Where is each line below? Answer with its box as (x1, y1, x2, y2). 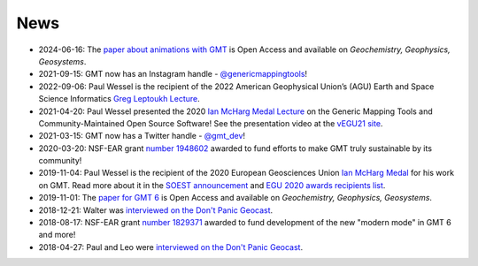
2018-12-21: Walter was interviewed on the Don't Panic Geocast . (38, 204, 274, 216)
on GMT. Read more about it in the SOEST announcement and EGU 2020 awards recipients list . (38, 179, 386, 190)
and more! (38, 230, 76, 240)
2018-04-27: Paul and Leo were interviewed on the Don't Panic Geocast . (38, 241, 304, 252)
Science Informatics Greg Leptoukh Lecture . (38, 94, 201, 104)
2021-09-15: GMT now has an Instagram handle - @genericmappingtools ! (38, 69, 308, 80)
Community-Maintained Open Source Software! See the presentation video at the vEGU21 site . (38, 118, 383, 128)
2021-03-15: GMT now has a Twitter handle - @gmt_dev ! (38, 131, 246, 141)
